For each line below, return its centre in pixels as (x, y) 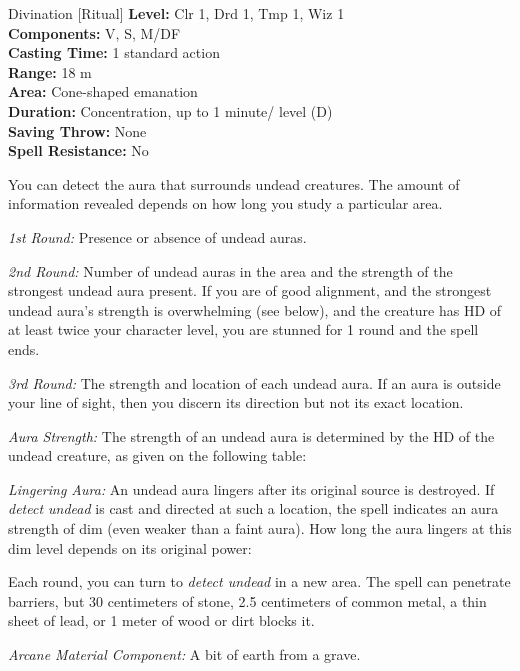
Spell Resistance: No (78, 150)
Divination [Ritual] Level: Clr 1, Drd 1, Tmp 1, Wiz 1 (176, 13)
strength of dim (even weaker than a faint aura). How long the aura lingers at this (260, 528)
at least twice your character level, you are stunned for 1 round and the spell (243, 329)
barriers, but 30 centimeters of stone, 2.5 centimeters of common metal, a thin (247, 600)
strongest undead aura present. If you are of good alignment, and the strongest (250, 290)
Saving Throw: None (77, 130)
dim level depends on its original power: (130, 547)
